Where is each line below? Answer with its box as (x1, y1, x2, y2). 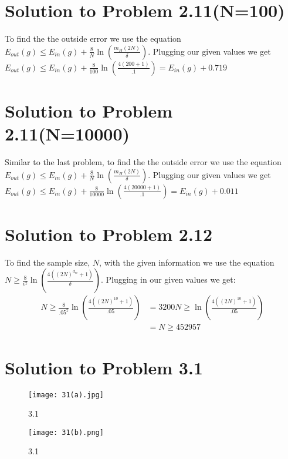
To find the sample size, (5, 256, 90, 268)
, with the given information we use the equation (99, 256, 275, 268)
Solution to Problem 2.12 (5, 222, 213, 246)
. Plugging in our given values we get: (100, 273, 236, 286)
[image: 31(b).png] (28, 428, 104, 437)
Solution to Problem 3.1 (5, 355, 203, 379)
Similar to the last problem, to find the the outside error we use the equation (5, 156, 282, 168)
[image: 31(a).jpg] (28, 390, 104, 399)
